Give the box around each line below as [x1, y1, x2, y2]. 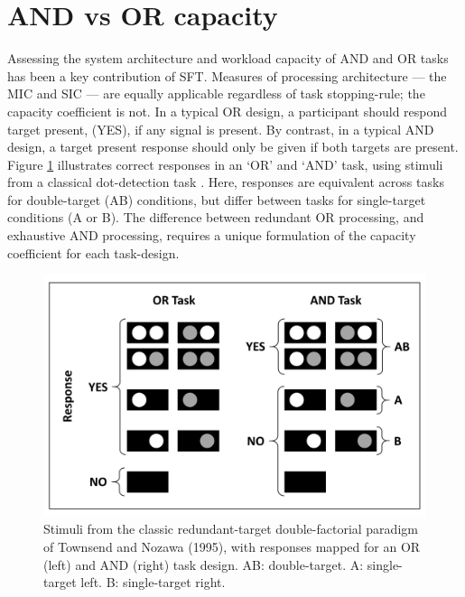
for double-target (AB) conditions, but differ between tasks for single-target [7, 190, 426, 209]
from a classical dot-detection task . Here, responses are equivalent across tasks [7, 173, 444, 191]
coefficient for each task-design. [7, 243, 180, 262]
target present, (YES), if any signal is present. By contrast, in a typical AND [7, 119, 434, 138]
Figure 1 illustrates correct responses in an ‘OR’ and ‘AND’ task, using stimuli [7, 154, 443, 173]
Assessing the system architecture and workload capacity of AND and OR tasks [7, 49, 449, 68]
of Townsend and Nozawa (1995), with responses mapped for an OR [43, 536, 421, 555]
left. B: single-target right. [80, 573, 226, 592]
